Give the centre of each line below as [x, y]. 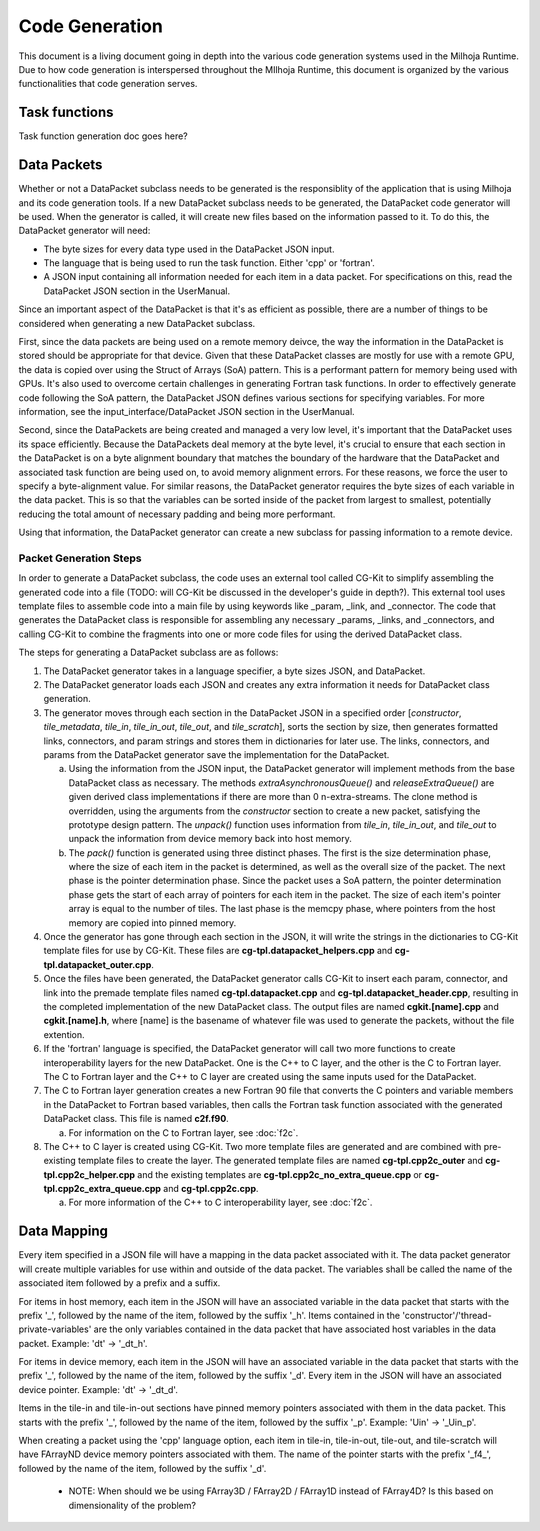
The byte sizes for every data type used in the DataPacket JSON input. [189, 249]
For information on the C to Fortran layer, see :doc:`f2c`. [183, 1132]
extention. [64, 1034]
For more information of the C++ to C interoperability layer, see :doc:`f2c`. [220, 1202]
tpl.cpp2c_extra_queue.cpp [102, 1189]
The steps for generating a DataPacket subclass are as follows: [148, 652]
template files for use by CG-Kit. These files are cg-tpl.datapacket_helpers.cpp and [218, 951]
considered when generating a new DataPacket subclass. [137, 323]
